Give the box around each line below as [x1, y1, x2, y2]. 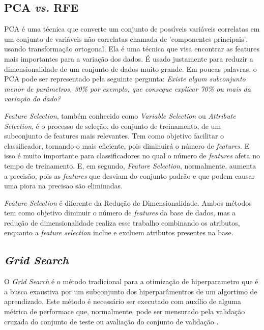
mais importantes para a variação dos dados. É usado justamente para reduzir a [4, 53, 253, 64]
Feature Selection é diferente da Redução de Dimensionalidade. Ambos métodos [4, 197, 252, 208]
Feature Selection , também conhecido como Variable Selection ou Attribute [4, 110, 236, 121]
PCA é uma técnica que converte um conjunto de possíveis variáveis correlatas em [4, 23, 260, 34]
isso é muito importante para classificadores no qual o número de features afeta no [4, 150, 260, 161]
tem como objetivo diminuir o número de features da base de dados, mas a [4, 207, 236, 218]
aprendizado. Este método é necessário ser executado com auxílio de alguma [4, 296, 242, 307]
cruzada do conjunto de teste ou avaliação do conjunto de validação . [4, 316, 219, 326]
